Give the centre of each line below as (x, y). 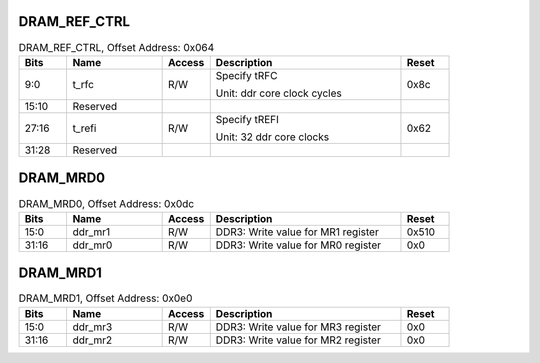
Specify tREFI (247, 119)
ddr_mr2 (92, 340)
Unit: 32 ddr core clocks (272, 137)
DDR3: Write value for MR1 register (297, 232)
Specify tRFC (246, 75)
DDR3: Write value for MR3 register (298, 327)
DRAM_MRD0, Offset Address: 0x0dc (106, 203)
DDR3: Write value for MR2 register (298, 340)
